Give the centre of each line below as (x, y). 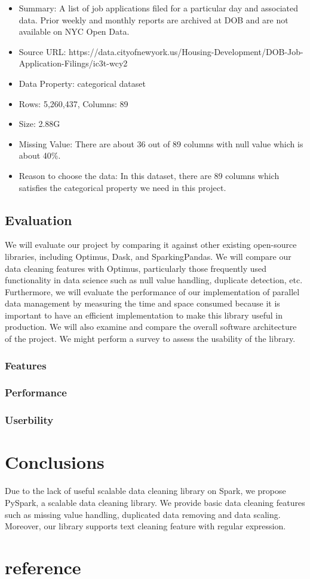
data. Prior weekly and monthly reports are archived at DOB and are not (154, 19)
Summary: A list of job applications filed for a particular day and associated (158, 8)
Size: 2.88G (39, 124)
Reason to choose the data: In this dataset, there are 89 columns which (149, 175)
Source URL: (42, 51)
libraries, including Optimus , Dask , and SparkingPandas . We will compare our (148, 256)
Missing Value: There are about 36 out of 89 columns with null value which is (161, 143)
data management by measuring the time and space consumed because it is (142, 303)
